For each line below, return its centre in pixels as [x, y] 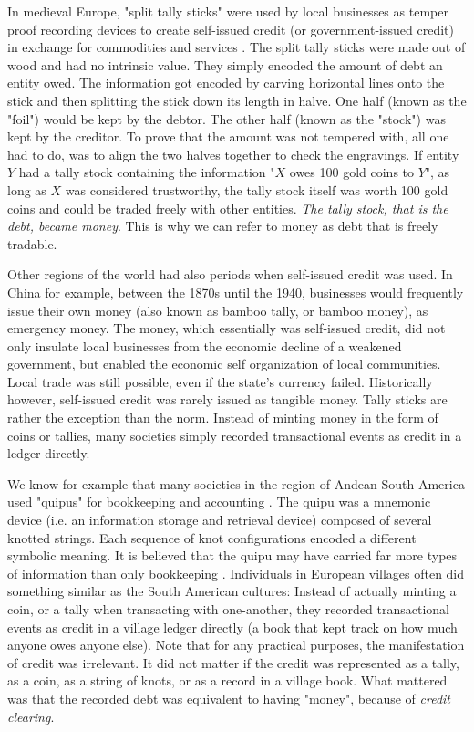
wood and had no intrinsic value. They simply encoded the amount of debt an [225, 64]
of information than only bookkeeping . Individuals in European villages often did [236, 573]
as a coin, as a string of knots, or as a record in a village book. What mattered [227, 680]
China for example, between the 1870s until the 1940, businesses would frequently [236, 292]
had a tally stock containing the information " [147, 172]
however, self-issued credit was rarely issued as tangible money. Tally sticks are [227, 399]
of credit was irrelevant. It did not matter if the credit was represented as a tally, [233, 662]
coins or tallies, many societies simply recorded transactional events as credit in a [235, 435]
